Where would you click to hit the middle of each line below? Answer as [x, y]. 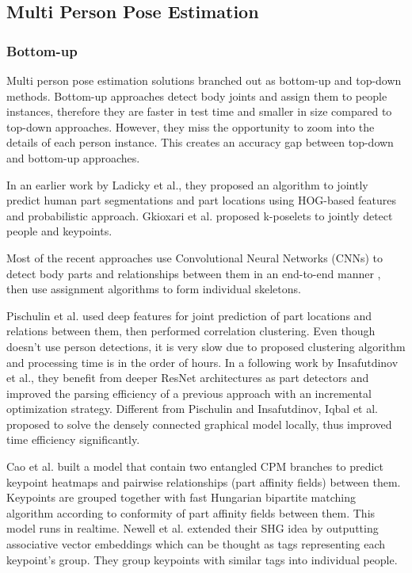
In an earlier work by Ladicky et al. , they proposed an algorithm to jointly [187, 184]
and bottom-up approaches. [73, 157]
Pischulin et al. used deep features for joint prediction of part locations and [189, 315]
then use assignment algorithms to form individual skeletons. [154, 289]
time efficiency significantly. [73, 439]
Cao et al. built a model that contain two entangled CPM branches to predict [195, 466]
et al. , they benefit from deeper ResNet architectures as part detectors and [188, 378]
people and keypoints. [59, 231]
